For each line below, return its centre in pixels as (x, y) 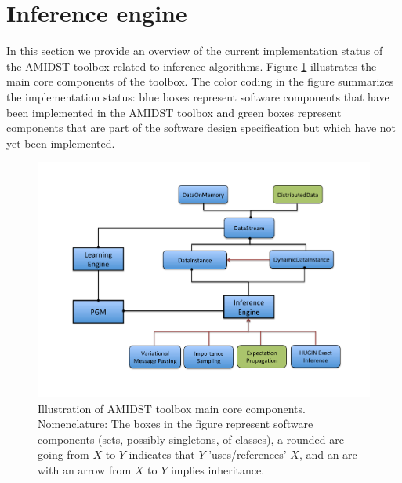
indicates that (162, 454)
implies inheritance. (217, 469)
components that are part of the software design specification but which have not (201, 128)
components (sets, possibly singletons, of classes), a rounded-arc (191, 439)
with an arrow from (85, 469)
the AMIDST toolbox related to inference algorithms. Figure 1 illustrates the (192, 66)
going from (63, 454)
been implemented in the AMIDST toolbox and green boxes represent (174, 112)
